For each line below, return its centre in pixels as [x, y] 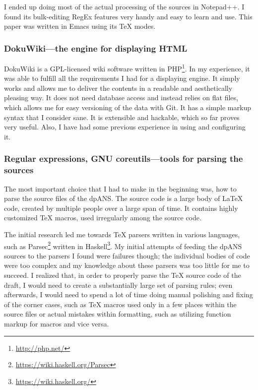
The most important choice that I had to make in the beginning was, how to [120, 188]
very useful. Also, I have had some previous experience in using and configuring [125, 127]
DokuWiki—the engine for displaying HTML [96, 48]
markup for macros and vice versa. [57, 323]
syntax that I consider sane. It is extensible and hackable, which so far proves [122, 117]
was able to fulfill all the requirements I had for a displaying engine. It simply [122, 78]
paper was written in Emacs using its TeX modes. [80, 26]
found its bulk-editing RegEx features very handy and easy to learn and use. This [128, 16]
